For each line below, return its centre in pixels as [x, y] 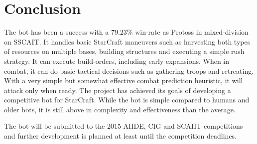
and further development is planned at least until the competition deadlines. [121, 136]
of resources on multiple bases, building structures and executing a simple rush [124, 51]
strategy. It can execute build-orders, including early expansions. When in [117, 61]
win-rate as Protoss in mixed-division [192, 32]
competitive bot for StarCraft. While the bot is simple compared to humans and [127, 100]
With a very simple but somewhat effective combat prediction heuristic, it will [124, 80]
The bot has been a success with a [57, 32]
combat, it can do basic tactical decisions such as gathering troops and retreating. [129, 71]
